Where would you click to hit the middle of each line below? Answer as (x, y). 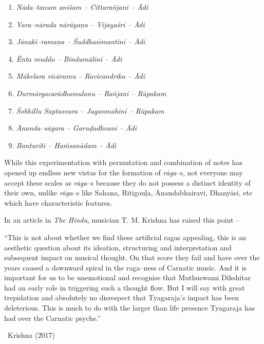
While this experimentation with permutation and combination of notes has (123, 162)
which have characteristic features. (58, 202)
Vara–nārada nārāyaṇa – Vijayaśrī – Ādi (80, 24)
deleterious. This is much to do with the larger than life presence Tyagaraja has (130, 308)
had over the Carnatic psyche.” (52, 318)
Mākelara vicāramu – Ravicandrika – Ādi (81, 76)
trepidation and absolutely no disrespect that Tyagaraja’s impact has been (122, 297)
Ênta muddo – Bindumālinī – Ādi (69, 58)
